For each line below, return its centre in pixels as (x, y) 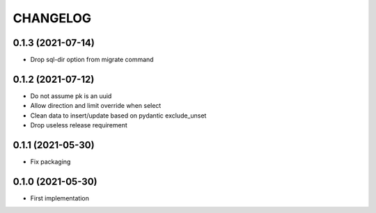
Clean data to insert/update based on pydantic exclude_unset (118, 116)
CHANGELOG (52, 18)
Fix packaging (50, 162)
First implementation (60, 198)
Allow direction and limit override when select (96, 106)
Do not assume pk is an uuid (71, 96)
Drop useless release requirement (79, 125)
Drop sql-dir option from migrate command (92, 60)
